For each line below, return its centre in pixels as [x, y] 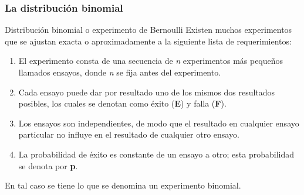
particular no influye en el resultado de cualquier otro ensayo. [129, 134]
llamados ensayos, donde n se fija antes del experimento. [120, 72]
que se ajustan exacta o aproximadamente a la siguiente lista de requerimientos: [148, 41]
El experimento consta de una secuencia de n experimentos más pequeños [151, 61]
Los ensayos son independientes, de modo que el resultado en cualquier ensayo [159, 123]
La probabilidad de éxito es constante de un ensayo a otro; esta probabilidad [156, 154]
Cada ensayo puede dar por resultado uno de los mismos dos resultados [147, 92]
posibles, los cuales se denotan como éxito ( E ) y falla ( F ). [122, 103]
